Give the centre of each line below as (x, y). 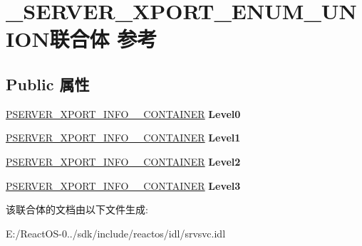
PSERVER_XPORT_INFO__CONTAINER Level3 (123, 185)
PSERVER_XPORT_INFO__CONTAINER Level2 (123, 161)
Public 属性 (48, 84)
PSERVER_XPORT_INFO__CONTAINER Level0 (123, 113)
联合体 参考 (103, 39)
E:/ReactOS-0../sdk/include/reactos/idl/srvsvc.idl (116, 233)
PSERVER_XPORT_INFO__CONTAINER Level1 (123, 138)
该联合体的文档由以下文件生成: (77, 209)
